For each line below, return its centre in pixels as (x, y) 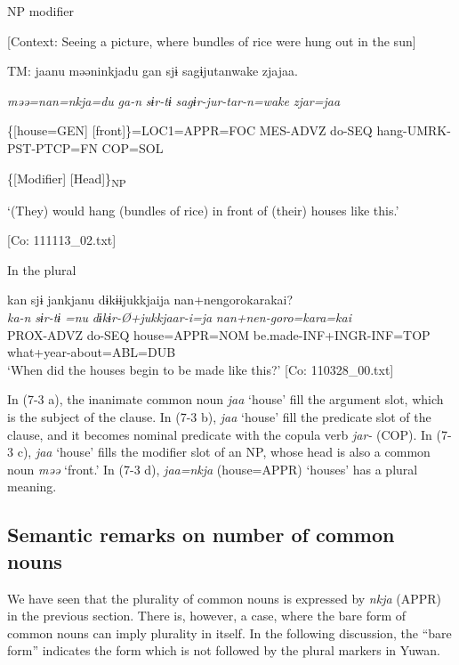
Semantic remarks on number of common (201, 535)
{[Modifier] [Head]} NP (67, 179)
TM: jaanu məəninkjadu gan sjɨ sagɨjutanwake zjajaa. (153, 71)
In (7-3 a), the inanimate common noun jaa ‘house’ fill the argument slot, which (225, 399)
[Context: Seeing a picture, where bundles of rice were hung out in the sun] (212, 41)
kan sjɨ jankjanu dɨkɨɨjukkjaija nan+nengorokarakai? (150, 300)
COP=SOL (133, 147)
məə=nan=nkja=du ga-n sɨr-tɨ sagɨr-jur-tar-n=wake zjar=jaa (174, 100)
